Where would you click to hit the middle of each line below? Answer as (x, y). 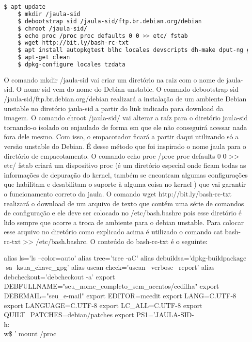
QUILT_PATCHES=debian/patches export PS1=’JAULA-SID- (99, 315)
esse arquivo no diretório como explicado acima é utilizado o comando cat (113, 232)
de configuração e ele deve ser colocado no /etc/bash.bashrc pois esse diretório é (123, 213)
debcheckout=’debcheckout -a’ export (60, 276)
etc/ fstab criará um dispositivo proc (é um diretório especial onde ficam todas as (125, 165)
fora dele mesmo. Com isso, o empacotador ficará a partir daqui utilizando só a (121, 137)
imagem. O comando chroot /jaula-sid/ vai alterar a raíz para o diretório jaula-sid (126, 118)
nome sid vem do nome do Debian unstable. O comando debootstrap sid (131, 89)
